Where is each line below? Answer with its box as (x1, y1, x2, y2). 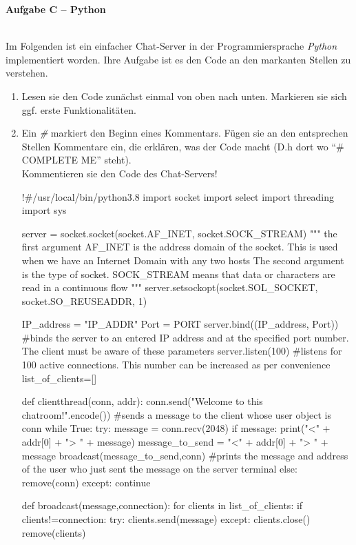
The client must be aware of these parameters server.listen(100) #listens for (21, 344, 342, 358)
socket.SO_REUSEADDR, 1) (21, 293, 147, 308)
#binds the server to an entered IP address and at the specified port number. (21, 330, 349, 344)
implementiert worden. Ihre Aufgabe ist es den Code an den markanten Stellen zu (6, 52, 351, 66)
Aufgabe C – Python (6, 2, 106, 16)
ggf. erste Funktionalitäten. (21, 102, 136, 117)
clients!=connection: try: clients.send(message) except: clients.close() (21, 512, 311, 526)
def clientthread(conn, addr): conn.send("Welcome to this (21, 394, 263, 408)
